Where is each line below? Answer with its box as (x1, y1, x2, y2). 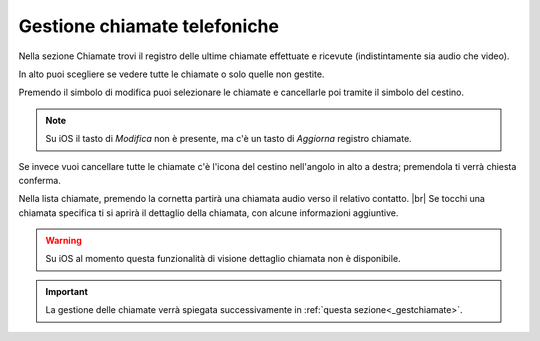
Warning (45, 235, 82, 247)
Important (45, 285, 89, 297)
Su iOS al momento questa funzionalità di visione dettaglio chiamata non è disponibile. (45, 253, 401, 265)
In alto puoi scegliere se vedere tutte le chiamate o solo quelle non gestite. (18, 68, 325, 80)
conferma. (18, 174, 62, 186)
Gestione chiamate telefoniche (18, 15, 280, 37)
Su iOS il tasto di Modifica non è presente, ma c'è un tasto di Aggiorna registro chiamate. (45, 133, 412, 145)
